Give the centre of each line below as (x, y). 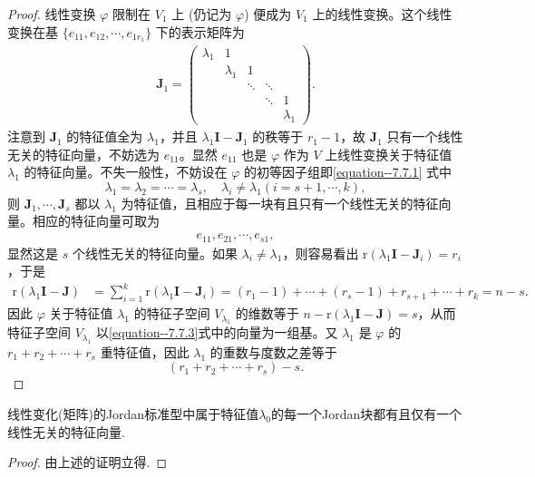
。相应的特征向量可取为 (90, 221)
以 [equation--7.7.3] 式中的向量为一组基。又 (217, 332)
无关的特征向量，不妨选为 (83, 154)
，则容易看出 (321, 253)
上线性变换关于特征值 (389, 154)
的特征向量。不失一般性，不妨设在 (126, 172)
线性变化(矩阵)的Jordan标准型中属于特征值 (133, 414)
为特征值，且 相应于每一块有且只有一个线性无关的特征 (280, 203)
